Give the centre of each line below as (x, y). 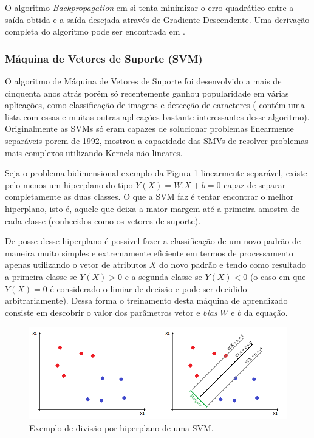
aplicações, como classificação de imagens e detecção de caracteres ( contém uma (155, 105)
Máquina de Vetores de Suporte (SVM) (104, 58)
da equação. (266, 312)
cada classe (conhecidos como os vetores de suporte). (103, 220)
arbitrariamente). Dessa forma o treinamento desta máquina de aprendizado (146, 300)
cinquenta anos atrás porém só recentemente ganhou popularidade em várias (147, 93)
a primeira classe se (41, 276)
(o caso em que (278, 276)
